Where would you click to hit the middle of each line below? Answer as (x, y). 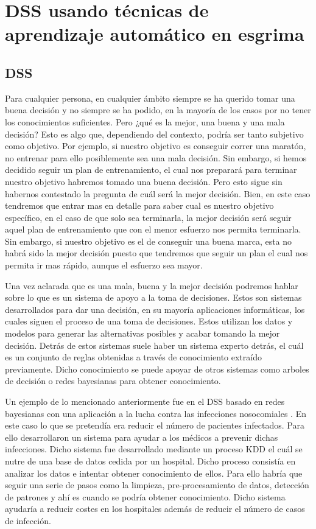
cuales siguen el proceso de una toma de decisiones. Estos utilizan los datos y (149, 321)
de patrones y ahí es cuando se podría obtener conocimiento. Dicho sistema (145, 496)
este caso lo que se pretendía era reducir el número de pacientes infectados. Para (155, 425)
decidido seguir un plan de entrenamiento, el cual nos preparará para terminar (151, 170)
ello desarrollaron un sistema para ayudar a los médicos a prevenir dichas (142, 437)
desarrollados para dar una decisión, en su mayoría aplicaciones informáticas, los (155, 309)
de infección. (28, 520)
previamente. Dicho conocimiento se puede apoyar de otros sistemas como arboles (157, 369)
